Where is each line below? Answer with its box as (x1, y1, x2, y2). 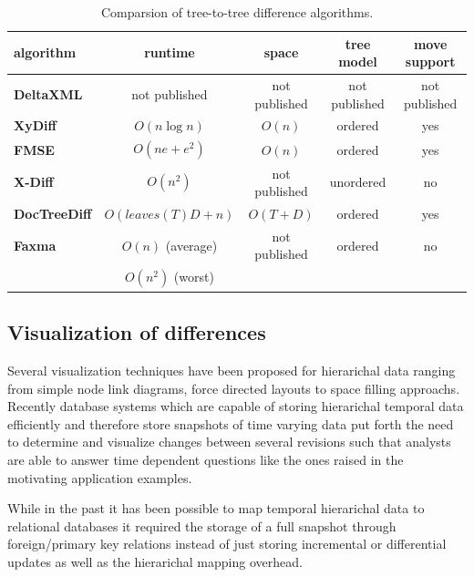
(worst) (173, 267, 214, 286)
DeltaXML (14, 84, 83, 103)
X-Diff (14, 172, 54, 191)
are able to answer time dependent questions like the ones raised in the (7, 449, 404, 469)
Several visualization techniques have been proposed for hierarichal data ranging (7, 360, 456, 379)
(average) (165, 235, 218, 254)
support (405, 52, 456, 71)
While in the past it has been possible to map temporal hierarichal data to (7, 499, 425, 518)
